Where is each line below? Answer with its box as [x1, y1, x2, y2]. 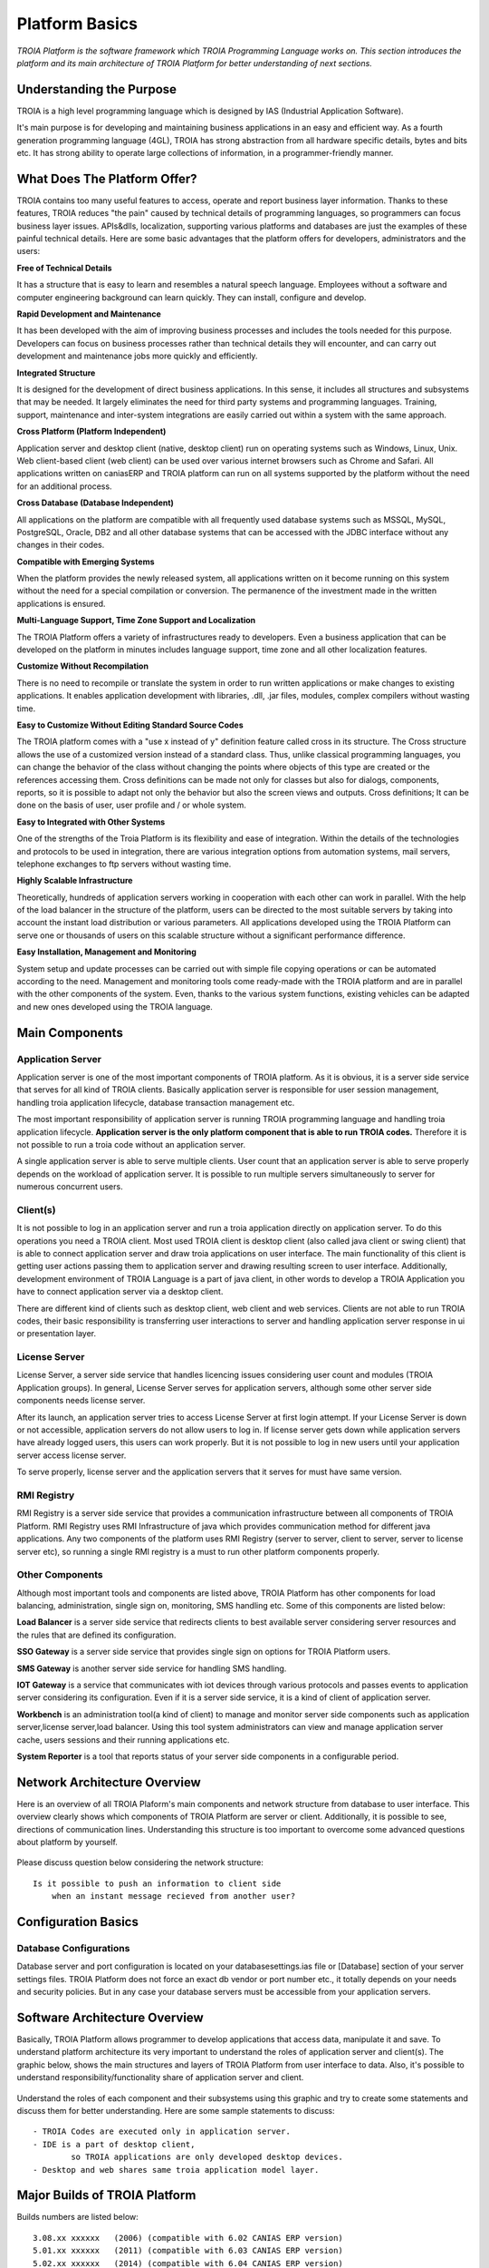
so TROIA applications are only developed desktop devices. [71, 2152, 343, 2163]
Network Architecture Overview [16, 1774, 201, 1790]
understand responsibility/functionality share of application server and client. [16, 2072, 304, 2083]
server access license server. [16, 1450, 127, 1461]
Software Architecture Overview [16, 2009, 204, 2025]
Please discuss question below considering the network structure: [16, 1857, 264, 1868]
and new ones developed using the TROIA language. [16, 1001, 213, 1012]
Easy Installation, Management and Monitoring [16, 946, 197, 957]
